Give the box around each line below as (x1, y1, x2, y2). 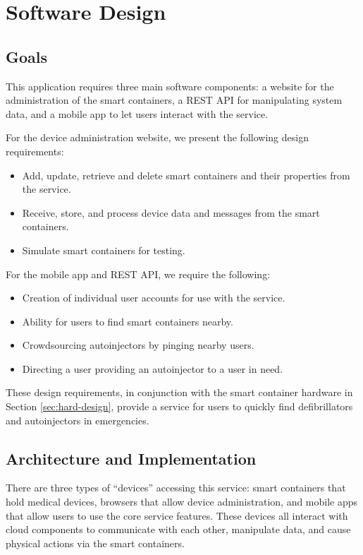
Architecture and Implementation (6, 447, 257, 469)
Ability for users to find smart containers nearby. (22, 314, 233, 328)
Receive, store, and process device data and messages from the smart (22, 205, 320, 220)
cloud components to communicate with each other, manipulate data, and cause (6, 522, 351, 537)
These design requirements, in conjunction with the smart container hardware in (6, 385, 353, 400)
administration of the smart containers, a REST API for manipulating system (6, 92, 343, 107)
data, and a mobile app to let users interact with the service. (6, 106, 269, 121)
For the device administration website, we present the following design (6, 130, 309, 145)
